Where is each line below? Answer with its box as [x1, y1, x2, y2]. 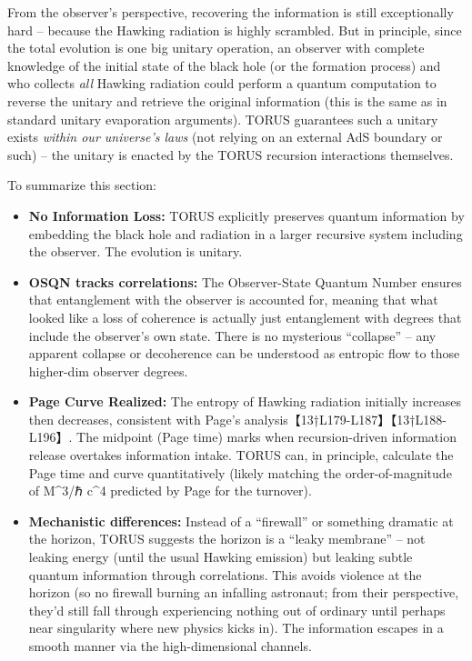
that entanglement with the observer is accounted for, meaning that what [28, 290, 438, 309]
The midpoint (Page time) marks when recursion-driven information [76, 427, 457, 446]
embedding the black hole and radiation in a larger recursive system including [28, 224, 463, 243]
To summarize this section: [7, 175, 156, 195]
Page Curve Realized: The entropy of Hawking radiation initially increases [28, 392, 461, 411]
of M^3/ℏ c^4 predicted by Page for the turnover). [28, 481, 312, 500]
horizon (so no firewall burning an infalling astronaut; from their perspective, [28, 583, 459, 602]
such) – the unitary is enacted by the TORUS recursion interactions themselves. [7, 145, 454, 164]
